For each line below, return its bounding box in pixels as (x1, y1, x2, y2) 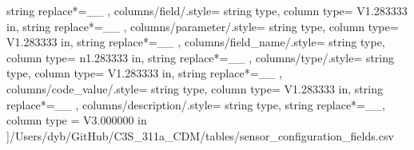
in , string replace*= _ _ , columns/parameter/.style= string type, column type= (6, 18, 399, 34)
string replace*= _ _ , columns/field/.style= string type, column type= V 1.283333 (6, 2, 408, 18)
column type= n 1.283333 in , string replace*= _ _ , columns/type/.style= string (6, 49, 395, 65)
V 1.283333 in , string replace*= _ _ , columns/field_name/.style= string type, (6, 34, 385, 50)
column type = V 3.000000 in (6, 112, 147, 128)
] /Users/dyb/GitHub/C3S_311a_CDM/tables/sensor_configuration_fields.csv (6, 127, 394, 144)
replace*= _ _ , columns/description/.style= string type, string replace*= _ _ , (6, 96, 385, 112)
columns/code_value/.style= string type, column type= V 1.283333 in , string (6, 80, 383, 97)
